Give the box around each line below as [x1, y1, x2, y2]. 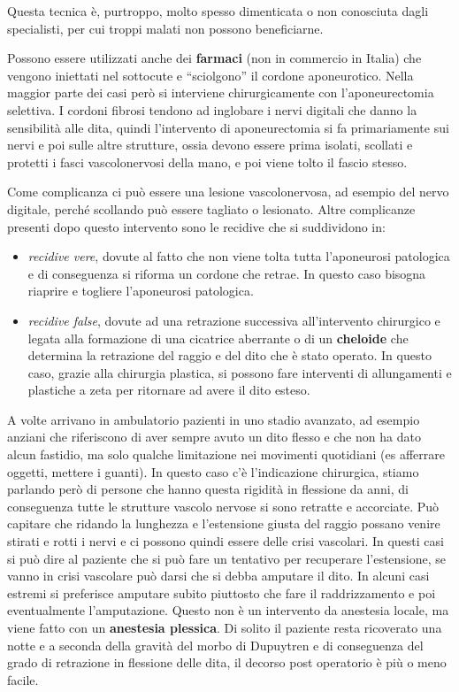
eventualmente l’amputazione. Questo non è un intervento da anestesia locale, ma [7, 601, 449, 619]
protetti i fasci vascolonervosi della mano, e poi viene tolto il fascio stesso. [7, 152, 408, 171]
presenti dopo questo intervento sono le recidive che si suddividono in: [7, 217, 386, 235]
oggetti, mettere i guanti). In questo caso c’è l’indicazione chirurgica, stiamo [7, 462, 419, 481]
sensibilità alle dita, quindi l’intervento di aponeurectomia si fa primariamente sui [7, 118, 449, 136]
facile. [7, 670, 39, 688]
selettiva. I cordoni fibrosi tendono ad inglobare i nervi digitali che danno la [7, 100, 417, 119]
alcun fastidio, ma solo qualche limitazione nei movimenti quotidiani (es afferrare [7, 445, 446, 464]
